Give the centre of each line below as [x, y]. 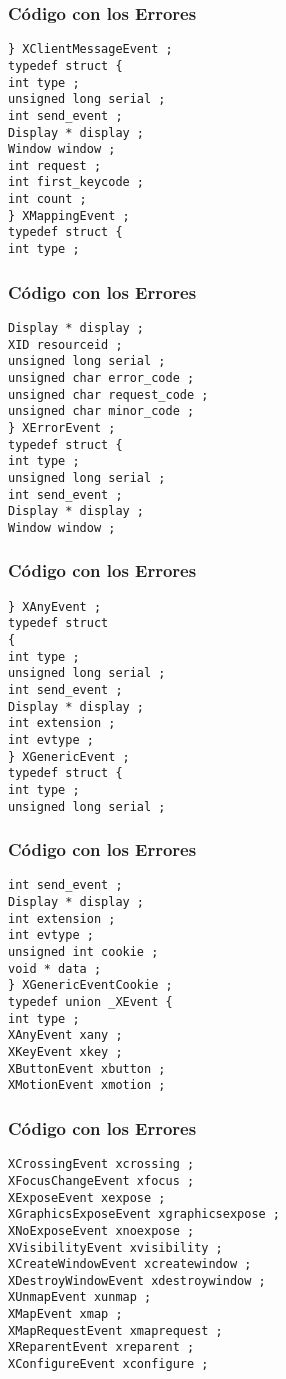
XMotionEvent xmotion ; [87, 1085]
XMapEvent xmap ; [65, 1314]
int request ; [55, 165]
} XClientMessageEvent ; [90, 49]
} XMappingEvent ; [69, 215]
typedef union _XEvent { [90, 1002]
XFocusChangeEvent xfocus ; [101, 1180]
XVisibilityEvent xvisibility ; [115, 1247]
